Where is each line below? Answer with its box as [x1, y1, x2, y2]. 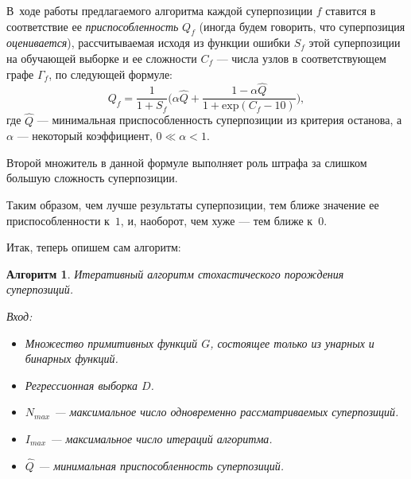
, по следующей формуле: [48, 65, 173, 82]
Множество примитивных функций [25, 334, 198, 351]
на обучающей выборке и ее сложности [6, 49, 197, 66]
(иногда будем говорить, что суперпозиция [199, 18, 405, 34]
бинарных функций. [25, 350, 118, 367]
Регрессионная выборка [25, 376, 138, 393]
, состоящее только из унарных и [210, 334, 374, 351]
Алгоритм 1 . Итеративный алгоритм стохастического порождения [6, 265, 344, 282]
